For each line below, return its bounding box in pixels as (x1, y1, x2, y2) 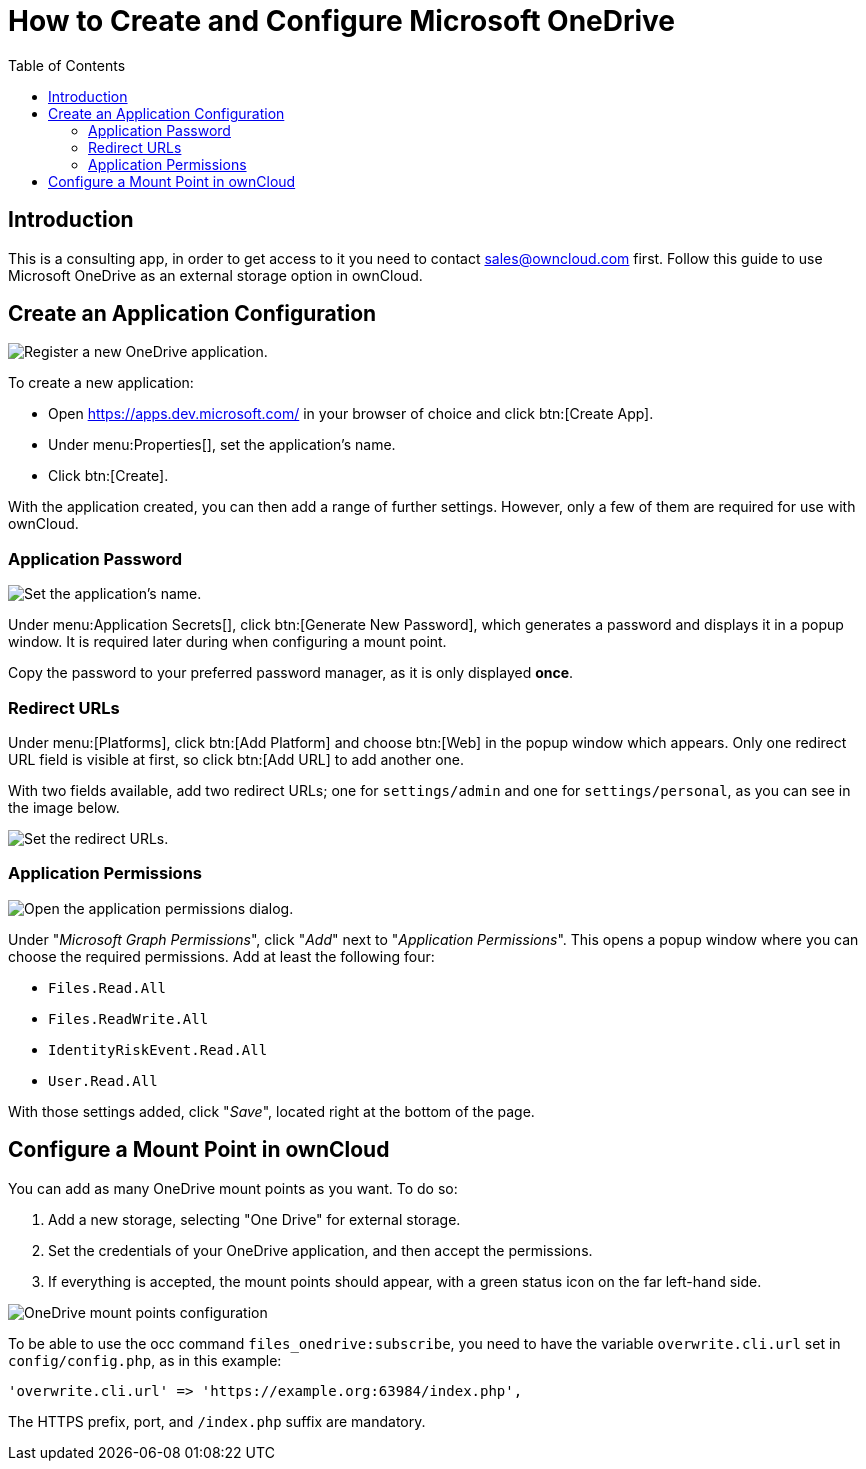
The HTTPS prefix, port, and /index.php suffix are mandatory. (8, 1412, 426, 1430)
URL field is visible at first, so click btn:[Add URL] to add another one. (8, 750, 465, 768)
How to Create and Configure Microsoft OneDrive (8, 4, 676, 38)
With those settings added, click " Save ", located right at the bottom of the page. (8, 1102, 535, 1120)
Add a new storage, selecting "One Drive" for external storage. (48, 1210, 461, 1228)
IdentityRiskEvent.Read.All (48, 1041, 268, 1058)
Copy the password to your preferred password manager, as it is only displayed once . (8, 664, 574, 682)
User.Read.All (48, 1072, 158, 1089)
